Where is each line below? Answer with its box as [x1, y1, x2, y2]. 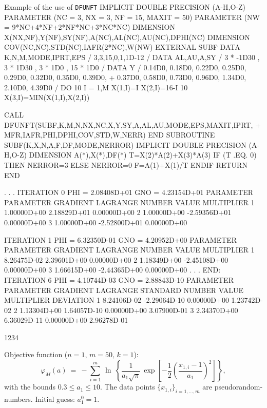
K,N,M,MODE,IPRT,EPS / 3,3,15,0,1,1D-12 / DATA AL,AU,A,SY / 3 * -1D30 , [4, 52, 260, 63]
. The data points [100, 381, 155, 392]
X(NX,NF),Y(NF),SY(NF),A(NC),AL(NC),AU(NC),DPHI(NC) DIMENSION [4, 31, 250, 42]
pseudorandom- [214, 381, 263, 392]
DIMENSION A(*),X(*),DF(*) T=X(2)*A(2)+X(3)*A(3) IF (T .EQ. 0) [29, 149, 257, 160]
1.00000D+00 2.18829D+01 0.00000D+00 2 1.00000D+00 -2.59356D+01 [4, 207, 232, 218]
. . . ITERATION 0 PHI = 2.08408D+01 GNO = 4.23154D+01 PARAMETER [4, 187, 254, 198]
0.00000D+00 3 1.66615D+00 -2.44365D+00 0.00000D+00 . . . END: [4, 264, 221, 275]
